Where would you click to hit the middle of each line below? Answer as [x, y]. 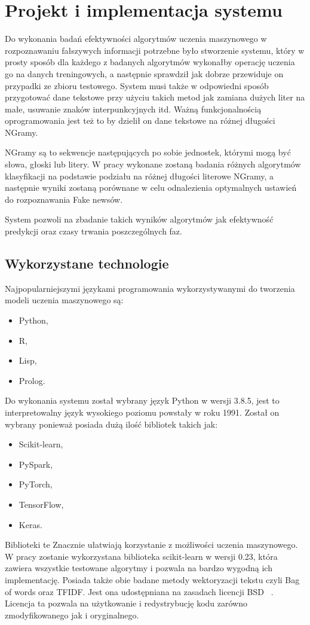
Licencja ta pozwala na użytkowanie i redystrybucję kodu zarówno [126, 603]
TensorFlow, [41, 504]
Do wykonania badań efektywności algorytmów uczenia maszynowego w [136, 39]
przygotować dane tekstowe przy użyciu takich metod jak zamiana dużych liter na [155, 97]
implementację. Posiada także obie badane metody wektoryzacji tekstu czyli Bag [152, 579]
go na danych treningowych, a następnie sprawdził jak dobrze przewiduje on [144, 73]
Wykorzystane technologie [87, 263]
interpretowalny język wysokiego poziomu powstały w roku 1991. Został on [142, 412]
